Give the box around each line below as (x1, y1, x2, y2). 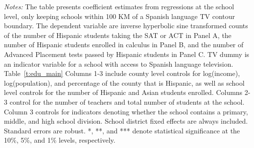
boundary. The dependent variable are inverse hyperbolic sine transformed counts (4, 20, 248, 31)
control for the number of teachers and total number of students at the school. (9, 96, 245, 107)
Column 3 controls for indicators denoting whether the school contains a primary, (4, 106, 248, 116)
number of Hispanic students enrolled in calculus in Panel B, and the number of (4, 39, 244, 50)
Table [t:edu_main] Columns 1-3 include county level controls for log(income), (4, 68, 240, 78)
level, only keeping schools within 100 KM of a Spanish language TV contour (4, 11, 235, 21)
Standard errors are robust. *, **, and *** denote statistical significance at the (4, 125, 240, 135)
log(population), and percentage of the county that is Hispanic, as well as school (4, 77, 245, 88)
